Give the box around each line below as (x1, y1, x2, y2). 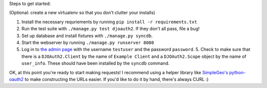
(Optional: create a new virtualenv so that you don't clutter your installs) (9, 10, 155, 16)
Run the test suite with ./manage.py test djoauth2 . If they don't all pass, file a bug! (21, 26, 200, 32)
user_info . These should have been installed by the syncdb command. (21, 60, 170, 66)
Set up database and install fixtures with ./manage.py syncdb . (21, 33, 153, 39)
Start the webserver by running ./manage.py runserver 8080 (21, 40, 154, 45)
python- (229, 69, 246, 75)
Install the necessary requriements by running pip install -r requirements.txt (21, 19, 197, 25)
